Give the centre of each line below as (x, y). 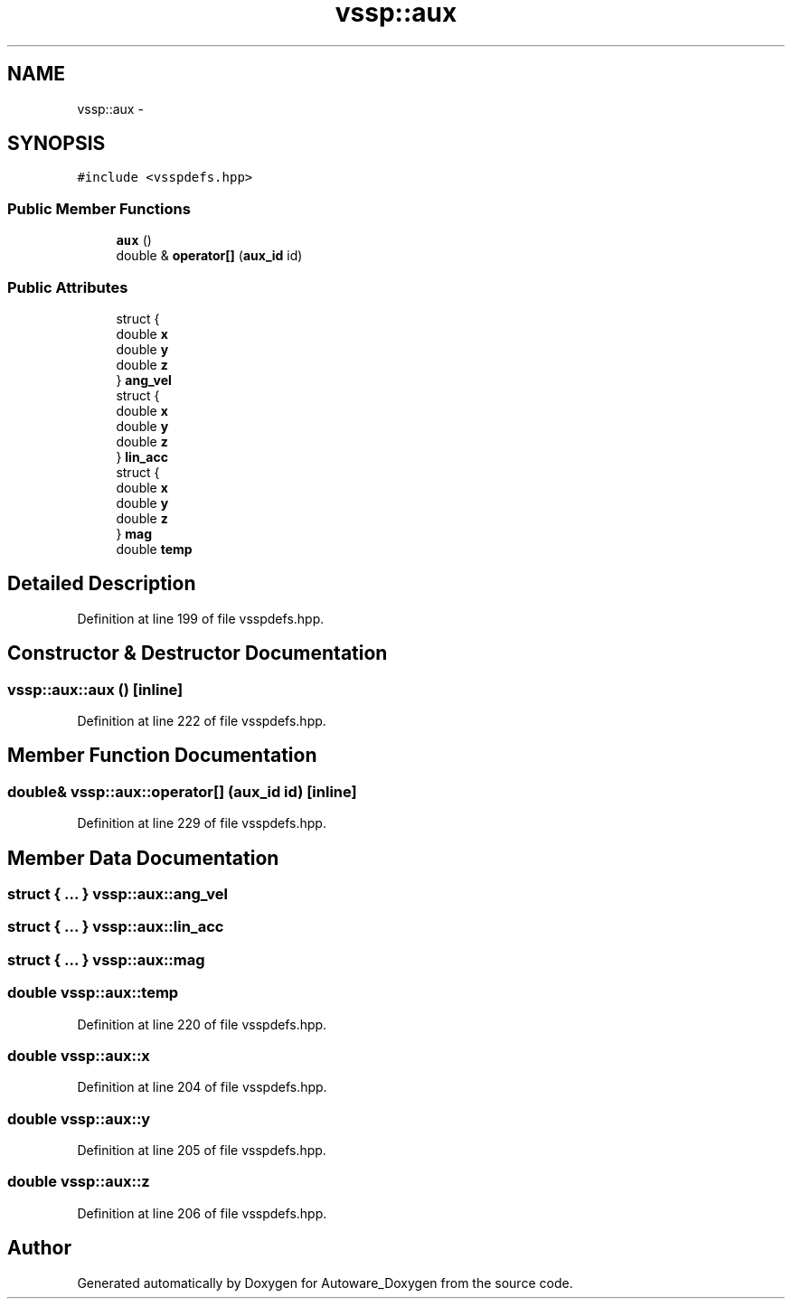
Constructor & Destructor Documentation (198, 653)
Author (39, 1248)
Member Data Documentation (143, 858)
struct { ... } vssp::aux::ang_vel (118, 894)
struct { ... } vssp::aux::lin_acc (116, 927)
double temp (154, 549)
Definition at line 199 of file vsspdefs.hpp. (201, 618)
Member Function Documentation (162, 756)
